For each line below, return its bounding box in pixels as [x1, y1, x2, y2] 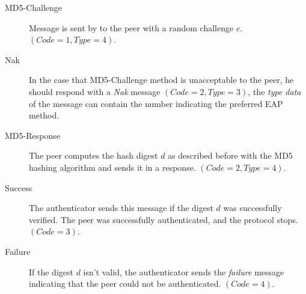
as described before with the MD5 [168, 149, 293, 162]
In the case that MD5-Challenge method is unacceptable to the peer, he [29, 73, 294, 86]
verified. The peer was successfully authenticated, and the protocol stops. [29, 213, 298, 225]
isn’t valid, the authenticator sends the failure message [83, 265, 284, 278]
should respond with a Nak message [29, 85, 161, 97]
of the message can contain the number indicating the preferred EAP [29, 97, 283, 109]
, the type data [248, 85, 301, 97]
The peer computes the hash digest [29, 149, 158, 162]
